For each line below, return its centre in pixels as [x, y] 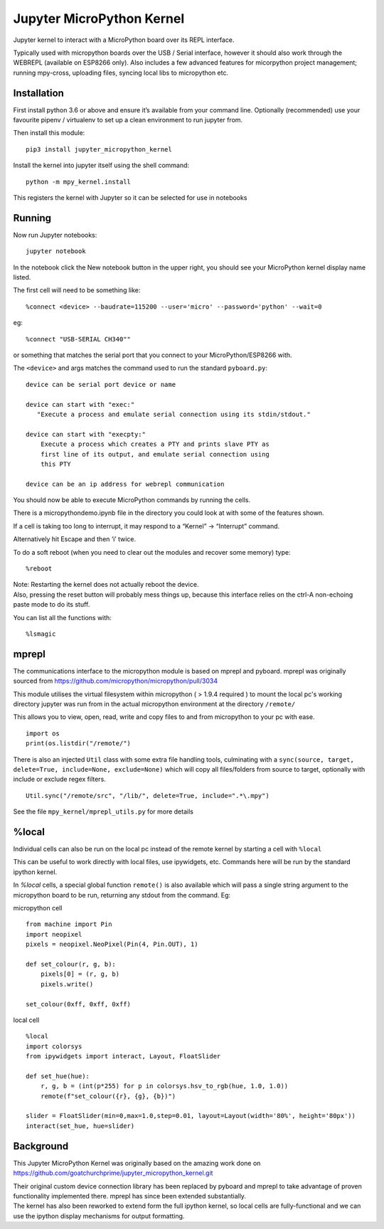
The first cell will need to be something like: [77, 290]
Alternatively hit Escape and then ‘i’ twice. [75, 539]
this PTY [55, 464]
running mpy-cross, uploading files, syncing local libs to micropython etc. [121, 73]
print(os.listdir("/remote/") [79, 744]
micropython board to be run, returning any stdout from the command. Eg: [122, 895]
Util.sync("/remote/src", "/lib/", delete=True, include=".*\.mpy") [148, 796]
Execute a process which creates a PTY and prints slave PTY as [155, 444]
